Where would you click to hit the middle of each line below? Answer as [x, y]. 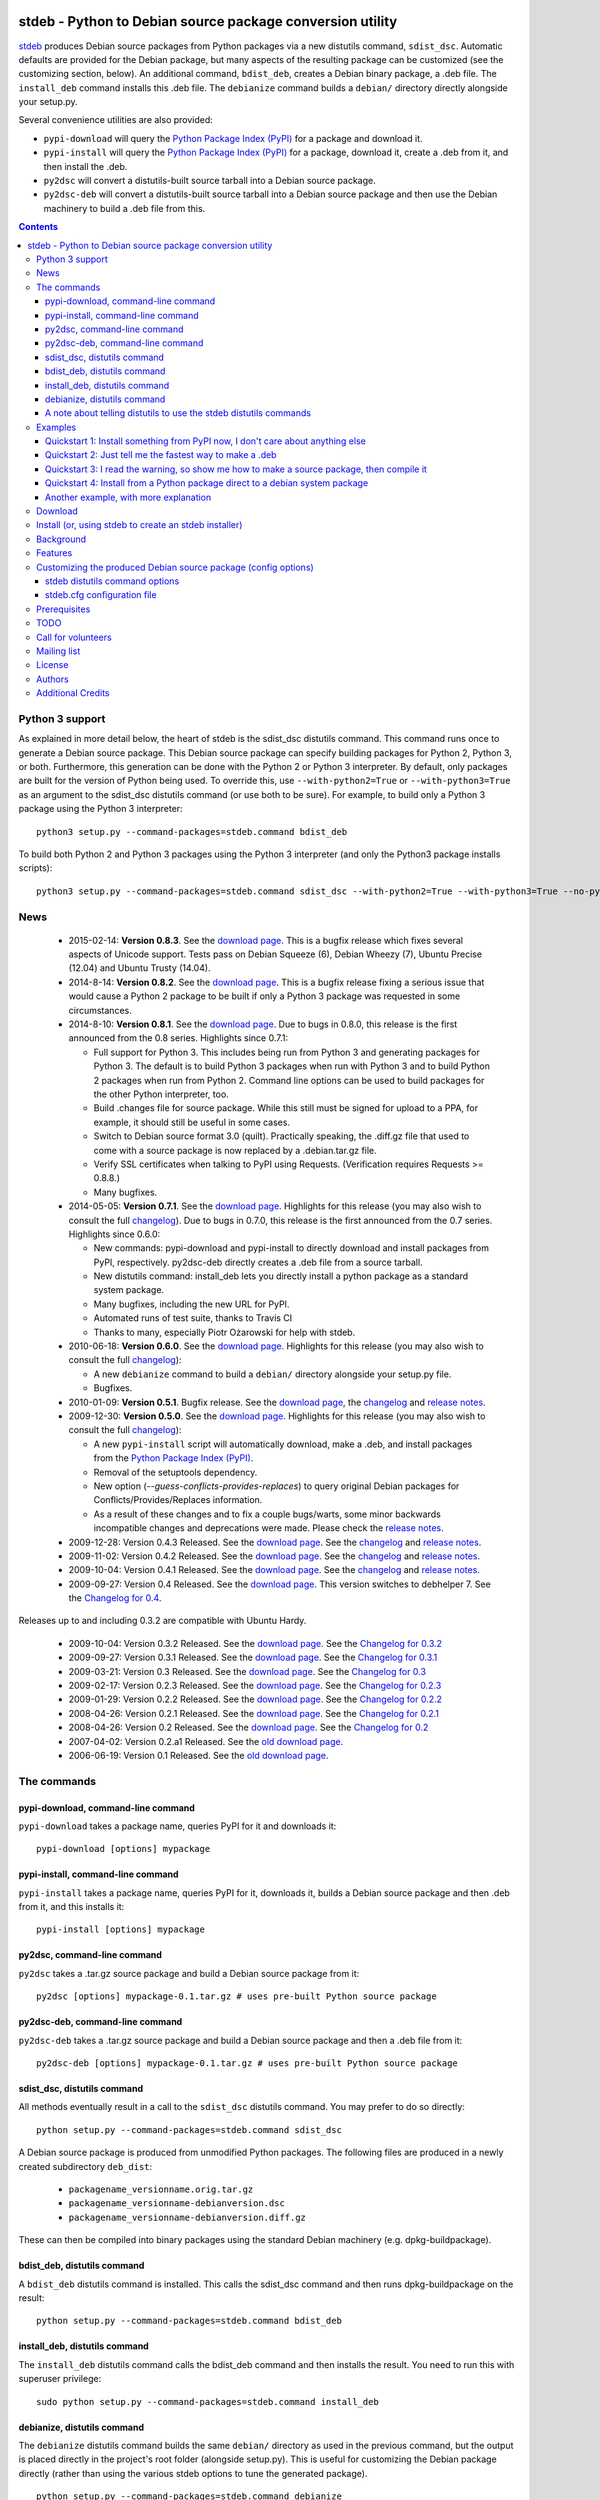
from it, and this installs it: [71, 1907]
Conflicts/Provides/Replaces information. [178, 1500]
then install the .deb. [85, 166]
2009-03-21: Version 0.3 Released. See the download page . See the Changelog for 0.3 [247, 1671]
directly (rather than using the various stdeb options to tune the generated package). [193, 2473]
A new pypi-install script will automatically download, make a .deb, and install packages [283, 1444]
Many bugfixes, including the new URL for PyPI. [191, 1304]
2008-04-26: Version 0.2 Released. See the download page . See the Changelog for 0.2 [248, 1727]
